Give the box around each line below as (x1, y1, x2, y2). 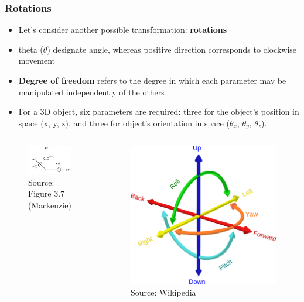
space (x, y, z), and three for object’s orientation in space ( (18, 116, 230, 129)
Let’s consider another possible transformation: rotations (18, 23, 227, 36)
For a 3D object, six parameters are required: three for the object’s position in (18, 105, 299, 118)
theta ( (18, 43, 43, 55)
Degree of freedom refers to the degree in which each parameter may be (18, 74, 286, 86)
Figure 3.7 (28, 187, 65, 200)
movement (18, 54, 55, 67)
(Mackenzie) (28, 199, 71, 211)
